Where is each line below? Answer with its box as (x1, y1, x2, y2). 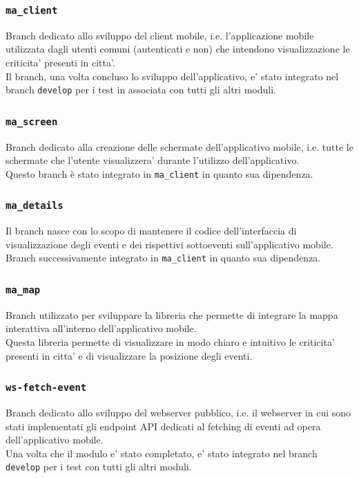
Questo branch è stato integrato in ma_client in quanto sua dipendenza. (6, 166, 313, 181)
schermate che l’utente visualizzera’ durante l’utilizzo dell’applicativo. (6, 153, 300, 167)
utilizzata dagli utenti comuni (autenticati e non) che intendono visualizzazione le (6, 42, 350, 56)
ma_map (6, 284, 41, 295)
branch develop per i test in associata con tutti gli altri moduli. (6, 82, 276, 97)
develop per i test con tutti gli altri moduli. (6, 459, 192, 474)
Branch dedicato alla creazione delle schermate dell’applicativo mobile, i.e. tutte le (6, 139, 353, 154)
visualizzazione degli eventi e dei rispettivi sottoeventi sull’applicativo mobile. (6, 237, 333, 251)
